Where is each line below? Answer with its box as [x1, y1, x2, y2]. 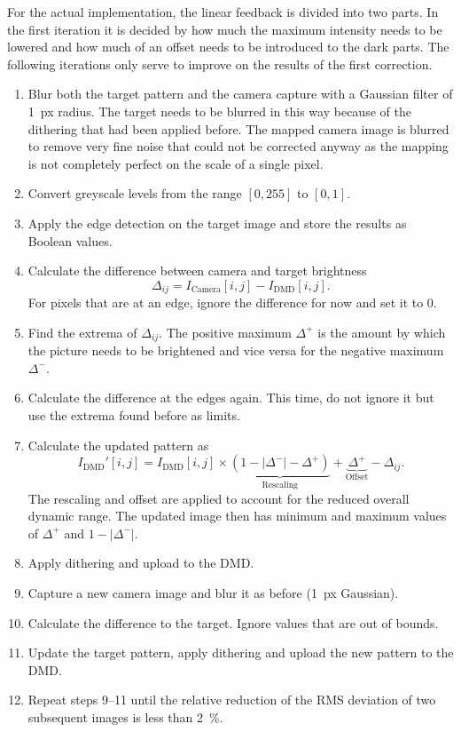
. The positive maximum [159, 322, 292, 341]
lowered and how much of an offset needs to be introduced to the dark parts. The [7, 37, 449, 56]
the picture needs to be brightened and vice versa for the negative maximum [27, 341, 444, 360]
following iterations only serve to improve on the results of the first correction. [7, 54, 433, 73]
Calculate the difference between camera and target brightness [27, 261, 367, 280]
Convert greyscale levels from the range [27, 184, 242, 203]
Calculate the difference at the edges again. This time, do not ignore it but [27, 388, 434, 407]
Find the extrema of [27, 322, 137, 341]
